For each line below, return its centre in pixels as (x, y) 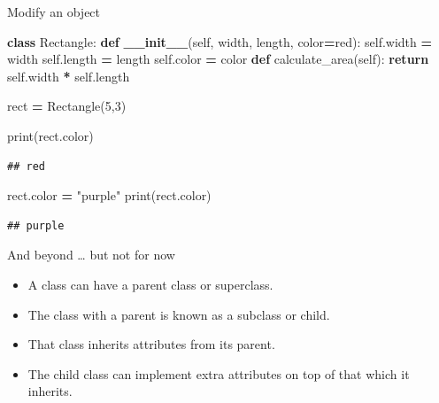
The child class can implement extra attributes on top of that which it (219, 373)
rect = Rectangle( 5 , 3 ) (67, 106)
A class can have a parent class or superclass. (150, 284)
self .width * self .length (69, 76)
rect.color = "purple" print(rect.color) (109, 195)
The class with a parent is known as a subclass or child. (179, 314)
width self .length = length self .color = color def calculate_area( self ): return (218, 59)
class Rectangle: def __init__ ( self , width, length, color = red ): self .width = (220, 41)
